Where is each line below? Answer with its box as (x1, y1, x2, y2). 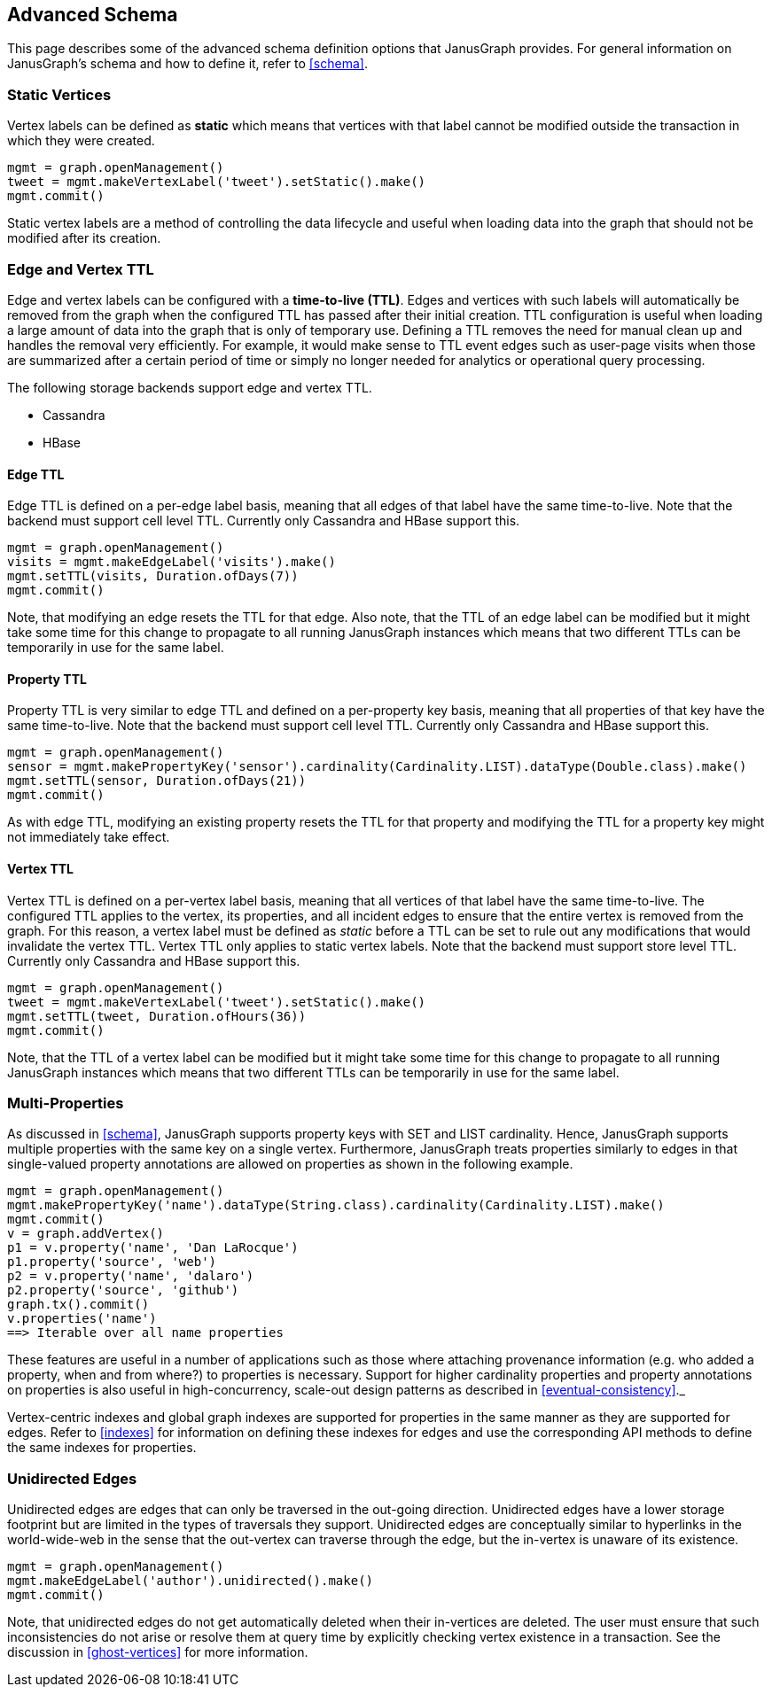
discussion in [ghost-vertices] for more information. (7, 1644, 308, 1660)
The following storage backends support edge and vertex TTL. (7, 379, 372, 395)
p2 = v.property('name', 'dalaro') (7, 1269, 254, 1284)
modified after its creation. (7, 230, 161, 246)
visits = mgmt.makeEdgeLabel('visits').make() (7, 555, 336, 570)
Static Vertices (7, 85, 112, 104)
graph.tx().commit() (7, 1297, 150, 1312)
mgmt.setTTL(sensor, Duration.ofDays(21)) (7, 773, 307, 789)
